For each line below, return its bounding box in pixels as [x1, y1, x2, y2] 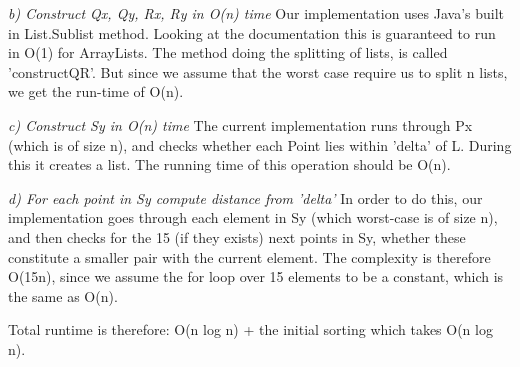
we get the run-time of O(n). [8, 81, 184, 102]
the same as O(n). [8, 285, 118, 306]
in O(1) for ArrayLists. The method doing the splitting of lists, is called [8, 42, 448, 63]
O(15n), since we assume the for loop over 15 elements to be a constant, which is [8, 266, 504, 287]
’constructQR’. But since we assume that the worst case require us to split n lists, [8, 61, 508, 82]
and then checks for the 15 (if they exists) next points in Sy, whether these [8, 226, 466, 247]
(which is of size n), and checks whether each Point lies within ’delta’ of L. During [8, 134, 512, 155]
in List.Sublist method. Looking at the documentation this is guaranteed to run [8, 22, 496, 43]
